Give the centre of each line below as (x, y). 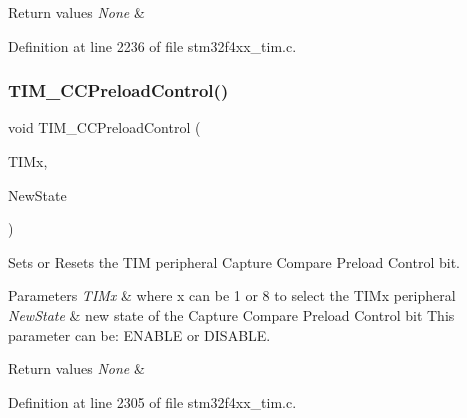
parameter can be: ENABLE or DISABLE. (139, 334)
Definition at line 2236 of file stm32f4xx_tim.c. (152, 45)
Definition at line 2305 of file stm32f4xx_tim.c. (152, 401)
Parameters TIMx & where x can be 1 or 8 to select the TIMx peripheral (232, 295)
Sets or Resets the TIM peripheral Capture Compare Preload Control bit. (234, 261)
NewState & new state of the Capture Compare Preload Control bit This (231, 314)
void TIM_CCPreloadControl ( (104, 127)
